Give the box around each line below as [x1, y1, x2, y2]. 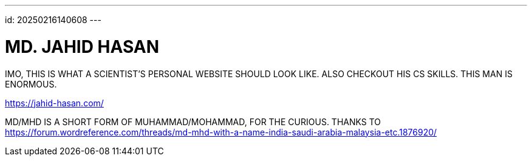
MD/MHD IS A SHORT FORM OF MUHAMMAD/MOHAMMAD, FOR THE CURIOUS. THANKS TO [5, 116, 381, 127]
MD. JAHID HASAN [5, 36, 160, 57]
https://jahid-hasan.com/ [5, 97, 104, 108]
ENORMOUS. [5, 78, 57, 89]
